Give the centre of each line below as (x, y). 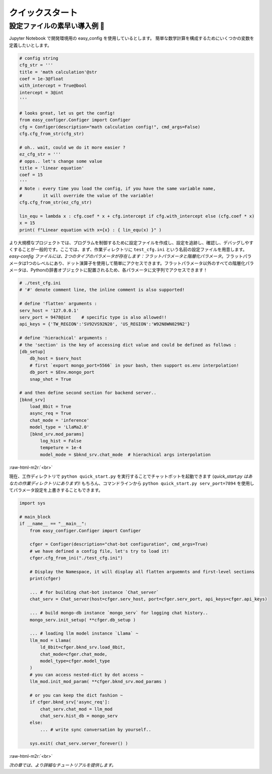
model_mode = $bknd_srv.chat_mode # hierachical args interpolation (125, 454)
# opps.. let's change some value (61, 161)
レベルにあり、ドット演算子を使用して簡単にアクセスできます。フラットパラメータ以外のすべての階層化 (141, 263)
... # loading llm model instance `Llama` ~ (84, 633)
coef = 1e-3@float (41, 79)
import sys (32, 503)
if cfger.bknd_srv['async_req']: (70, 702)
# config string (39, 58)
